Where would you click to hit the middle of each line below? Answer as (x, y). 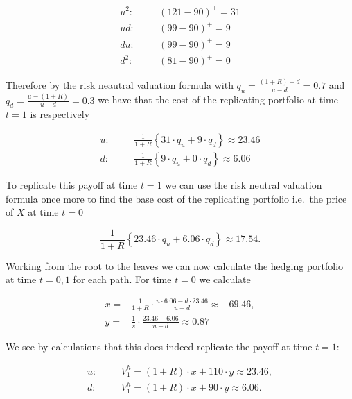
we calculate (225, 279)
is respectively (60, 114)
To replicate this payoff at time (72, 185)
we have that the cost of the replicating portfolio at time (218, 100)
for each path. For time (122, 279)
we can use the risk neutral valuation (244, 185)
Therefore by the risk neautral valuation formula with (120, 85)
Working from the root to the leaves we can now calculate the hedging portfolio (175, 265)
